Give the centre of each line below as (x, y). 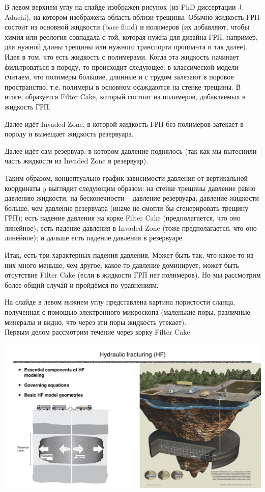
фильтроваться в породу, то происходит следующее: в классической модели (122, 66)
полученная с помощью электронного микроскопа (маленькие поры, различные (127, 312)
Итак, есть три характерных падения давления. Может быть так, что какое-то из (129, 255)
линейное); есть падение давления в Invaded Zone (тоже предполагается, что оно (131, 227)
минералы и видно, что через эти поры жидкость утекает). (96, 322)
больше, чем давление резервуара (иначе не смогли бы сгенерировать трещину (127, 208)
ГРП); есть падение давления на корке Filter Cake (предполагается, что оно (123, 218)
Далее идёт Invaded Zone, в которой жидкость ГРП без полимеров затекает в (124, 124)
